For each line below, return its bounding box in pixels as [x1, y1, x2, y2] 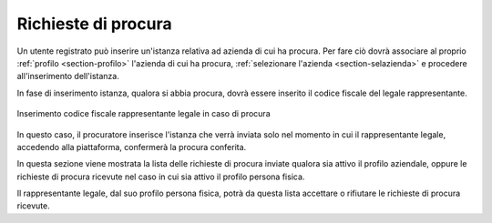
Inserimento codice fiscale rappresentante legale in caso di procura [16, 108, 271, 119]
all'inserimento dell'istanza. [16, 71, 120, 82]
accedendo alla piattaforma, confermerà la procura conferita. [16, 141, 247, 152]
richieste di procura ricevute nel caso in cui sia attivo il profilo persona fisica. [16, 171, 305, 182]
